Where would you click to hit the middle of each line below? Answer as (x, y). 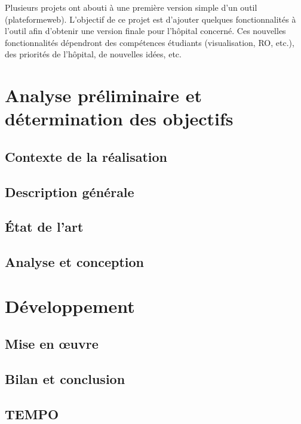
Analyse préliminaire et (104, 95)
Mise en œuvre (52, 344)
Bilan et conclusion (65, 379)
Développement (70, 305)
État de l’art (44, 227)
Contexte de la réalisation (86, 156)
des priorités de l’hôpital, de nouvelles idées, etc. (93, 54)
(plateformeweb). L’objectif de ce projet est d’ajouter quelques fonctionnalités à (150, 19)
